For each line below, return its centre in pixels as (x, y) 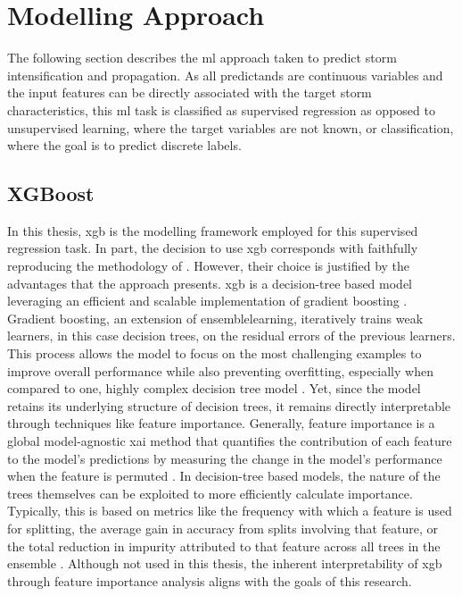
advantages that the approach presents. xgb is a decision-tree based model (210, 283)
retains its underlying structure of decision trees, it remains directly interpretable (229, 405)
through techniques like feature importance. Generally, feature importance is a (221, 423)
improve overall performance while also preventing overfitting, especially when (220, 370)
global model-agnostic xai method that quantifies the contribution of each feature (230, 441)
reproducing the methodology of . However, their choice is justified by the (209, 266)
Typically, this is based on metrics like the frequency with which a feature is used (230, 511)
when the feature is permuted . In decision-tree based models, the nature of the (224, 476)
